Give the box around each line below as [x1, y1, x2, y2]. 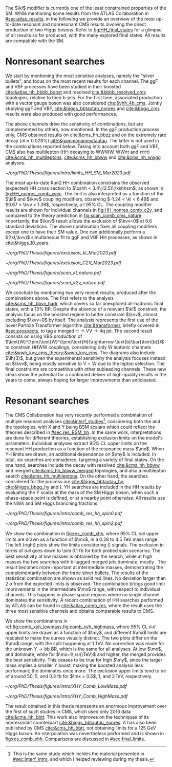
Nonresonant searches [5, 56, 105, 67]
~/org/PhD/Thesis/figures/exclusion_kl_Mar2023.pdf [5, 249, 117, 255]
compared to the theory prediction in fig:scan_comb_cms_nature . [5, 212, 143, 218]
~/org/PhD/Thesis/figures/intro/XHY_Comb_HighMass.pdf [5, 693, 128, 699]
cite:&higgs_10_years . [5, 240, 50, 246]
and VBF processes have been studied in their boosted [5, 83, 121, 89]
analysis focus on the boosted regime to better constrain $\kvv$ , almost [5, 311, 158, 317]
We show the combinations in [5, 617, 68, 624]
